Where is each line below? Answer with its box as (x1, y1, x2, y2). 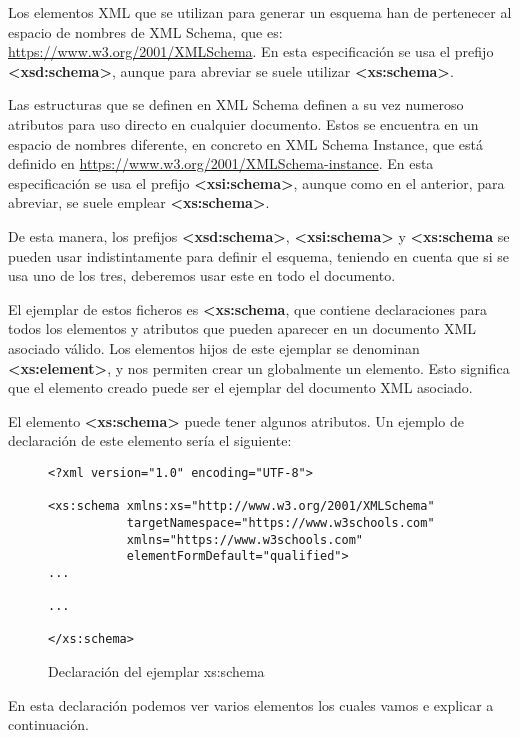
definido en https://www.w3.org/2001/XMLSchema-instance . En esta (8, 153, 434, 174)
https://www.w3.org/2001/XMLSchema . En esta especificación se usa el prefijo (8, 41, 494, 62)
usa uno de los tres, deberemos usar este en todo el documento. (8, 265, 396, 286)
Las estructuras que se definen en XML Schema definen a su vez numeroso (8, 94, 464, 115)
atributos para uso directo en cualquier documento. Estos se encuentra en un (8, 113, 479, 134)
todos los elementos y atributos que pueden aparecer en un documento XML (8, 318, 477, 339)
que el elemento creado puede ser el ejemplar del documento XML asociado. (8, 377, 473, 398)
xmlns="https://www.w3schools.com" (126, 532, 363, 547)
